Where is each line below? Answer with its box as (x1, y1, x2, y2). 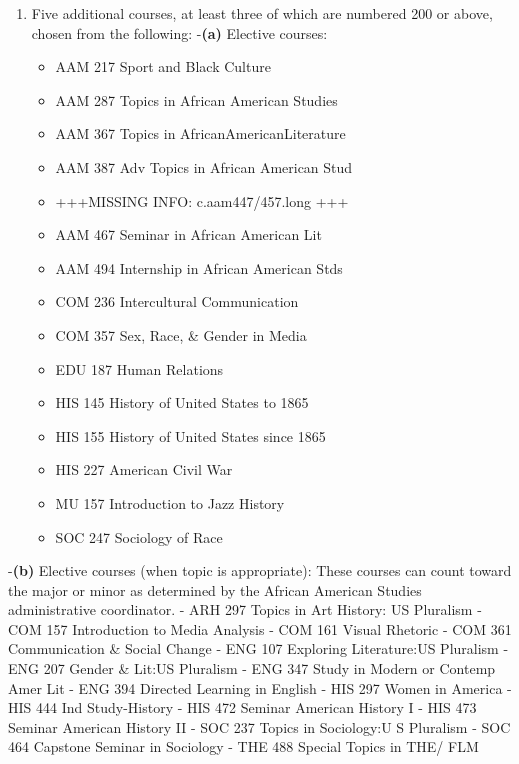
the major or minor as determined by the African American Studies (8, 579, 422, 600)
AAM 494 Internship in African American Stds (55, 257, 343, 278)
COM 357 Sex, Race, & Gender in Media (55, 324, 307, 345)
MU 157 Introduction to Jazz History (55, 492, 285, 513)
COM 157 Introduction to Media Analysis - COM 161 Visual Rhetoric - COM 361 (8, 618, 512, 639)
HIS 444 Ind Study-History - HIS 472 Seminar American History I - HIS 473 (8, 697, 477, 718)
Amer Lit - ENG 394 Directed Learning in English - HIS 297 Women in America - (8, 677, 512, 698)
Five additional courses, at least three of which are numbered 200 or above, (31, 3, 493, 23)
